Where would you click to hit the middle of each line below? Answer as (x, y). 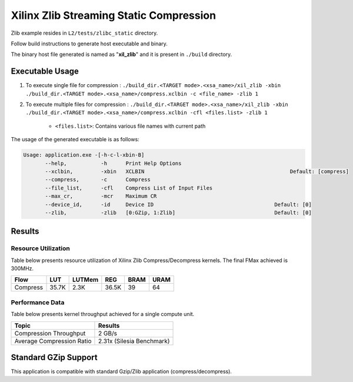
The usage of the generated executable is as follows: (75, 139)
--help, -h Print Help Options (113, 163)
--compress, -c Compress (98, 180)
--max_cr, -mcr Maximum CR (101, 196)
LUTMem (85, 280)
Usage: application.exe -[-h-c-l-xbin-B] (84, 155)
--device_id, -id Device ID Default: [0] (178, 204)
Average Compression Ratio (53, 341)
